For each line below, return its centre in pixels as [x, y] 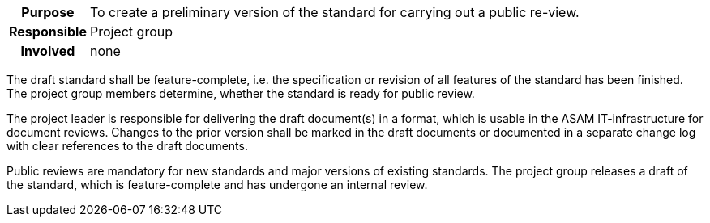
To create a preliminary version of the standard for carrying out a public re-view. [334, 12]
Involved [48, 51]
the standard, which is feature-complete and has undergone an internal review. [217, 185]
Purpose [48, 12]
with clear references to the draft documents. [127, 146]
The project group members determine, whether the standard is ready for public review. [241, 93]
